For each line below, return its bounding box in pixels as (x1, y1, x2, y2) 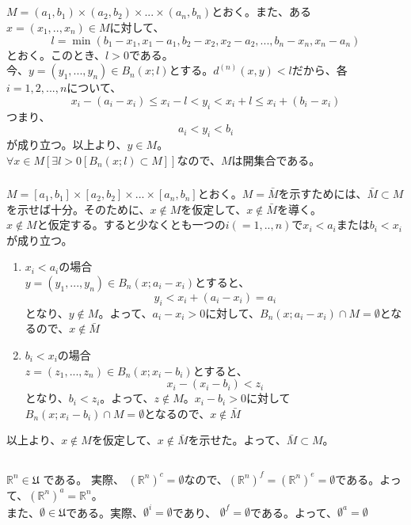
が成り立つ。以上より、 (6, 135, 127, 152)
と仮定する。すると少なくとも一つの (36, 216, 226, 233)
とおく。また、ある (211, 3, 312, 20)
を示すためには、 (278, 185, 367, 202)
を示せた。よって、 (188, 432, 287, 448)
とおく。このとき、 (6, 46, 106, 63)
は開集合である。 (231, 151, 321, 168)
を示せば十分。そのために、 (6, 200, 150, 217)
